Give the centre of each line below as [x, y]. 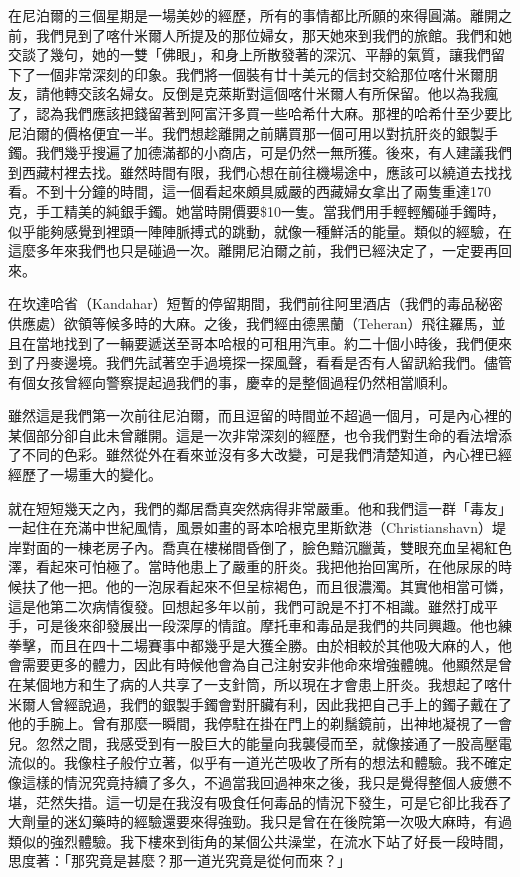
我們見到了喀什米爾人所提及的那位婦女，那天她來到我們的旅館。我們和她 [273, 34]
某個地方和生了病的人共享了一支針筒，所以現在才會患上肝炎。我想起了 [252, 684]
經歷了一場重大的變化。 [85, 474]
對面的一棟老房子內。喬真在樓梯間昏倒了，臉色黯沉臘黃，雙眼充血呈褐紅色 [266, 546]
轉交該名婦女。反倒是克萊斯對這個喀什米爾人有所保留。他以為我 [273, 93]
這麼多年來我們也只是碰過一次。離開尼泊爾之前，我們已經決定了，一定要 [246, 250]
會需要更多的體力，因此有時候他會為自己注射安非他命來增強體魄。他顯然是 [253, 664]
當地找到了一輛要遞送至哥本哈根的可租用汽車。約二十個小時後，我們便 [266, 342]
